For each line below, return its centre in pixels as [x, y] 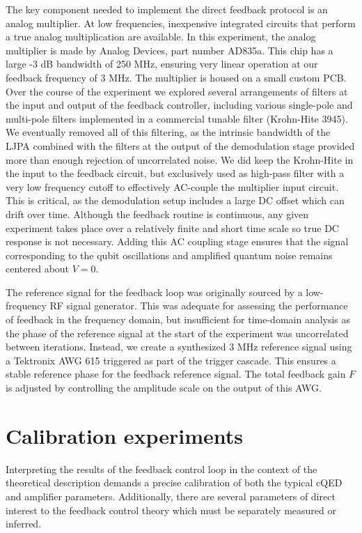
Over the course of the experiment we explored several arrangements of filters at [177, 91]
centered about [38, 269]
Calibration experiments [125, 435]
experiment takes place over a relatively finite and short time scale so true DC [172, 227]
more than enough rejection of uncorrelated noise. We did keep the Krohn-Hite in [180, 159]
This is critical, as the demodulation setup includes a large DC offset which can [175, 200]
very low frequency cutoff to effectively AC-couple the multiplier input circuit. [172, 186]
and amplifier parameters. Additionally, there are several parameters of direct [171, 496]
